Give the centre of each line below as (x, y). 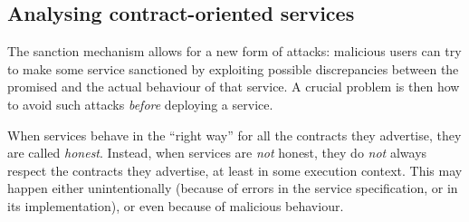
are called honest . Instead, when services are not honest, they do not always (217, 153)
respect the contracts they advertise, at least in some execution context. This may (235, 170)
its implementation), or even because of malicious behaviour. (176, 205)
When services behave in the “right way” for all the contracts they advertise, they (234, 135)
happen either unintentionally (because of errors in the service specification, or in (233, 188)
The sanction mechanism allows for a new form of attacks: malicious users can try (234, 51)
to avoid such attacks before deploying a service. (140, 104)
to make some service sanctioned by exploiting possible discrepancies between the (233, 68)
